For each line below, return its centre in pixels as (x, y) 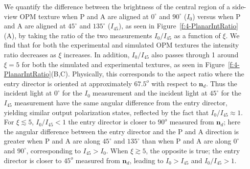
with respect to (174, 83)
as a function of (197, 35)
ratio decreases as (30, 54)
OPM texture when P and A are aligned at (84, 16)
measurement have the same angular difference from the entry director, (121, 102)
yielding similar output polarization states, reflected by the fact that (106, 112)
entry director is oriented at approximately (68, 83)
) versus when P (216, 16)
